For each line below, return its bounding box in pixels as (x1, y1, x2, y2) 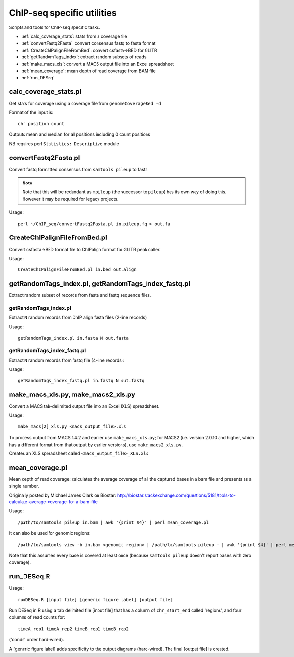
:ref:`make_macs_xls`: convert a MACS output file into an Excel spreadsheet (21, 61, 174, 67)
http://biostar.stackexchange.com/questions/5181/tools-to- (117, 492, 236, 498)
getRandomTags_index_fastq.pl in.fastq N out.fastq (18, 378, 145, 384)
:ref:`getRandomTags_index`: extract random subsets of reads (21, 54, 147, 60)
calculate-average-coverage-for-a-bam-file (9, 499, 98, 505)
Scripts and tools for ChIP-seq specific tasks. (9, 25, 100, 30)
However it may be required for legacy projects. (22, 196, 119, 202)
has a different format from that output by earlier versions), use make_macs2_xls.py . (9, 442, 183, 447)
